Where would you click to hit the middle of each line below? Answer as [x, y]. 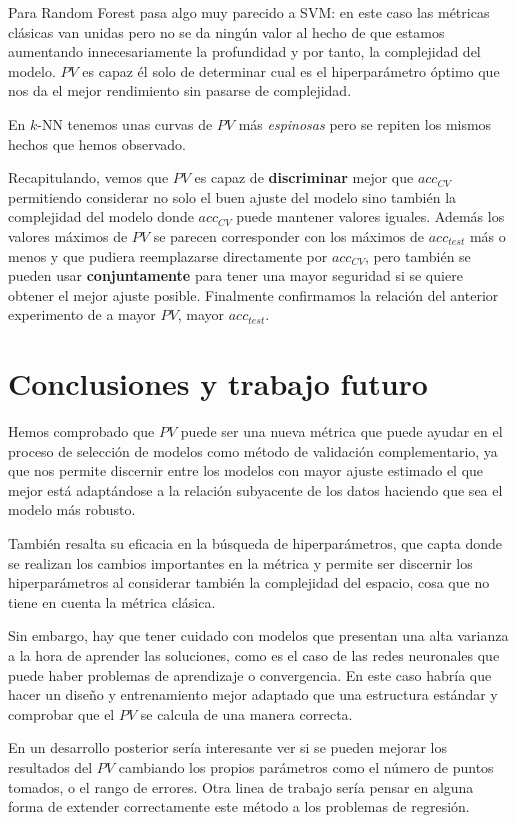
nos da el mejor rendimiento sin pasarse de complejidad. [180, 90]
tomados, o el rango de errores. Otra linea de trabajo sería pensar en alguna [241, 786]
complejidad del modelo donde [101, 216]
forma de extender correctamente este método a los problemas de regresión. [239, 806]
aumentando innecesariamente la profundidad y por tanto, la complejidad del [244, 51]
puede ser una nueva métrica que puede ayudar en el [341, 431]
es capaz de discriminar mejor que [304, 177]
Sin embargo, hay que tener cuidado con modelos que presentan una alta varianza [258, 635]
